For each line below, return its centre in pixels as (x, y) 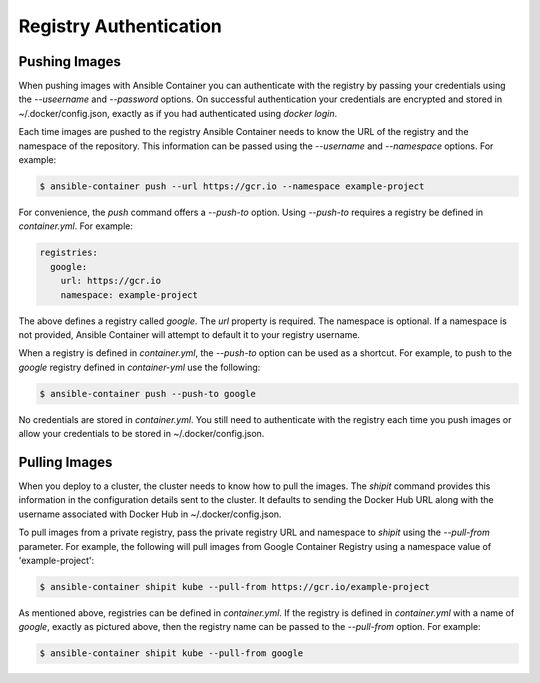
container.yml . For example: (76, 226)
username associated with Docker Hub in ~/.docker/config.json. (150, 514)
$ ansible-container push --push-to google (148, 393)
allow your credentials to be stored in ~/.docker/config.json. (141, 434)
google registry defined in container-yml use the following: (139, 367)
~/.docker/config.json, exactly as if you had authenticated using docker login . (178, 113)
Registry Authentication (120, 26)
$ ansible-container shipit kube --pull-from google (171, 653)
